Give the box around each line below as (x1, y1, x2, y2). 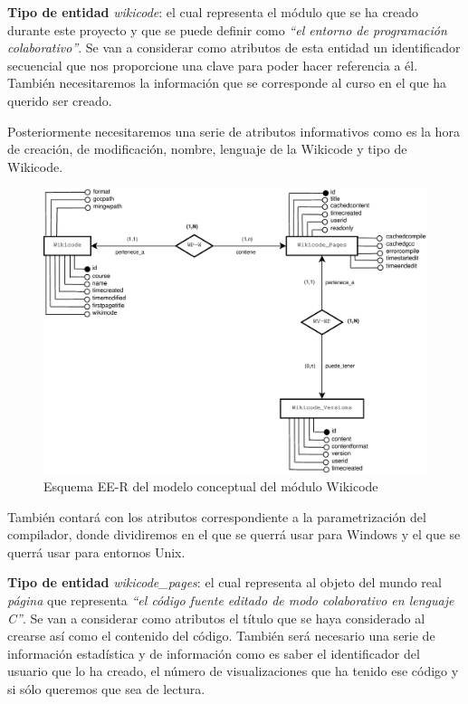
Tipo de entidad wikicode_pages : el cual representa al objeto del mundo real (7, 573, 442, 592)
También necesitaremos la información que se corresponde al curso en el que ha (7, 73, 447, 92)
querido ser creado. (7, 90, 112, 109)
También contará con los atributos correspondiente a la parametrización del (7, 507, 426, 526)
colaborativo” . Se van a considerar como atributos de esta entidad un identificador (7, 38, 461, 57)
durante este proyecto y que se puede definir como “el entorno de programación (7, 20, 447, 39)
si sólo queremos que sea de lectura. (7, 679, 205, 698)
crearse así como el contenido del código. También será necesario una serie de (7, 626, 435, 645)
